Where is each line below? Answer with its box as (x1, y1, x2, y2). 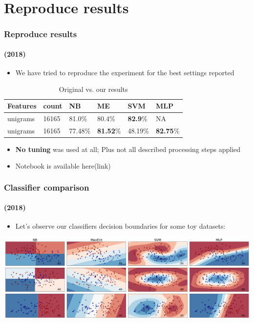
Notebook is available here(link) (15, 160, 111, 171)
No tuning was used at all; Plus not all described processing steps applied (15, 144, 241, 154)
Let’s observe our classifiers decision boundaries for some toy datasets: (15, 220, 226, 231)
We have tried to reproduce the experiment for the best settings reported (15, 67, 234, 78)
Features (7, 101, 37, 111)
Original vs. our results (59, 84, 128, 94)
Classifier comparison (4, 181, 89, 194)
